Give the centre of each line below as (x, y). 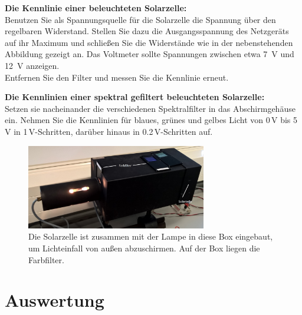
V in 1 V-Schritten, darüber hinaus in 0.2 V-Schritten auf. (109, 131)
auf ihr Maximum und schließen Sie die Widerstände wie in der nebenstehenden (149, 42)
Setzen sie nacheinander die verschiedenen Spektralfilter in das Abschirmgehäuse (150, 108)
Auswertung (55, 300)
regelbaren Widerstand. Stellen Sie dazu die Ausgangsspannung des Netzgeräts (147, 31)
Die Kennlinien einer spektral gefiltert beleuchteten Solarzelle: (135, 97)
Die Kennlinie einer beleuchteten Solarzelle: (96, 8)
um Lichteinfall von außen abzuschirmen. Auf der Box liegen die (144, 248)
